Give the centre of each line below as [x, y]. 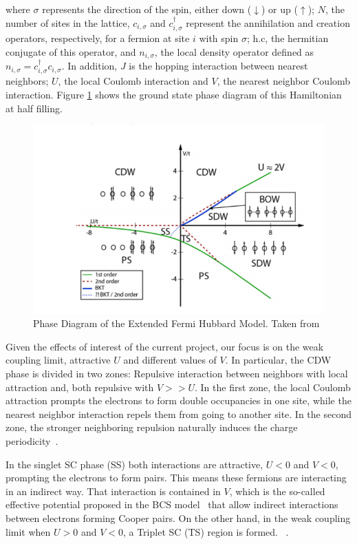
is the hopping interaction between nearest [218, 66]
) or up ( [280, 9]
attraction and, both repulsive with [80, 387]
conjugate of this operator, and [71, 51]
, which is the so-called [277, 491]
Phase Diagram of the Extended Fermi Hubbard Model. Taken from [176, 323]
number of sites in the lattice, [68, 22]
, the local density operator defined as [234, 51]
